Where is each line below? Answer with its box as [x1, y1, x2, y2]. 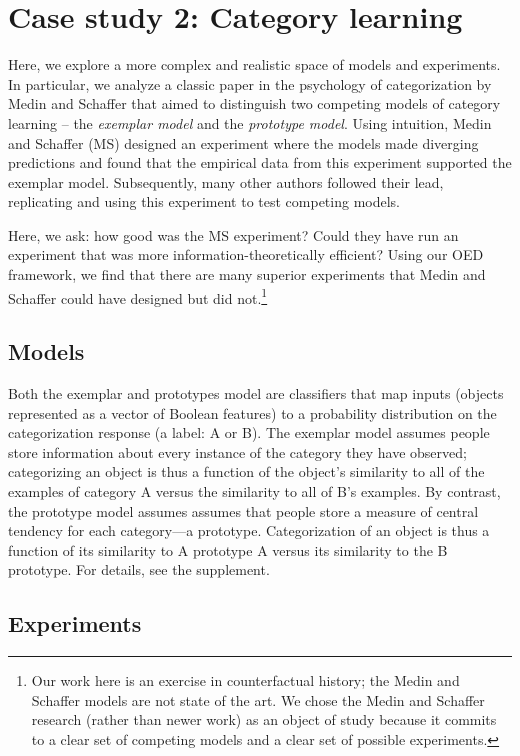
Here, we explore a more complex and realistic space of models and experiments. [8, 54, 501, 75]
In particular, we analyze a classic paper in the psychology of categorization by [8, 73, 492, 94]
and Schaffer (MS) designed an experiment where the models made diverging [8, 132, 479, 153]
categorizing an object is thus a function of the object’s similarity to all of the [8, 461, 485, 482]
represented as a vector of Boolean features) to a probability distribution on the [8, 402, 497, 423]
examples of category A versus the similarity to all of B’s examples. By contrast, [8, 481, 501, 502]
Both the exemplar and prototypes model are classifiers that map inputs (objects [8, 383, 504, 404]
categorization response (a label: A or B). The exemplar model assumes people [8, 422, 490, 443]
